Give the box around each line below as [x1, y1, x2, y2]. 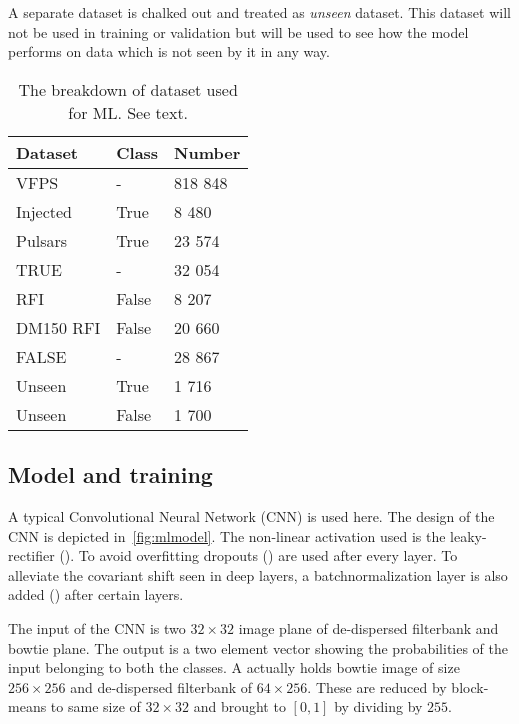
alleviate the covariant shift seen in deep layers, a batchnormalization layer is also [8, 564, 508, 585]
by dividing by [334, 696, 423, 717]
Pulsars [16, 228, 68, 252]
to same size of [50, 696, 141, 717]
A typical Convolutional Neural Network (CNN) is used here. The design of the [8, 505, 495, 526]
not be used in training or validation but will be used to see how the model [8, 21, 469, 42]
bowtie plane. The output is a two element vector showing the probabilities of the [8, 637, 509, 658]
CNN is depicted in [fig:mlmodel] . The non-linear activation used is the [8, 525, 446, 546]
